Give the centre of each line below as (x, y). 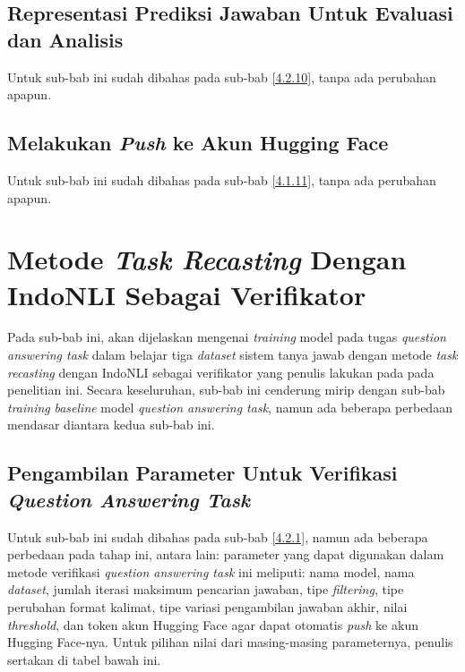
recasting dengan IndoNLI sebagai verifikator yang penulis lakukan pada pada (221, 372)
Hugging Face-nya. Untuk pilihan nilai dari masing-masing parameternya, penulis (230, 642)
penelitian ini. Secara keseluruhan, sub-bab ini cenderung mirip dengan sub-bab (226, 390)
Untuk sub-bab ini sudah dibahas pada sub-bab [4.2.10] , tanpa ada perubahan (222, 77)
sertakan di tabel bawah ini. (84, 659)
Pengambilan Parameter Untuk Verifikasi (202, 473)
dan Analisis (65, 39)
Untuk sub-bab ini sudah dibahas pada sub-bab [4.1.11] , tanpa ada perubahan (222, 179)
